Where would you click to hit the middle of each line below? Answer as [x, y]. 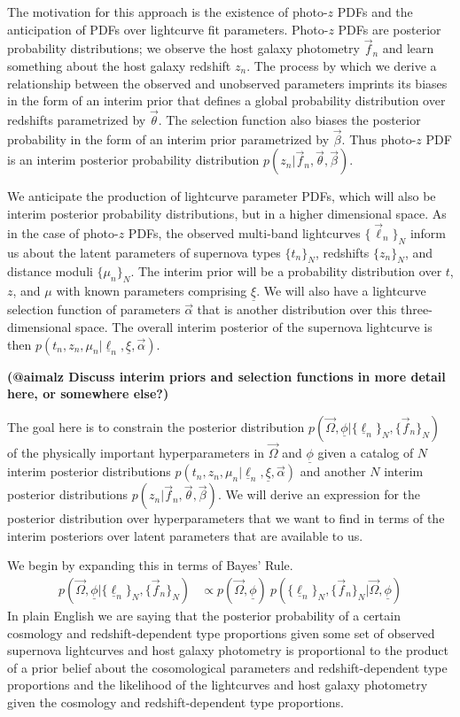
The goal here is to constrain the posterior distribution [156, 426]
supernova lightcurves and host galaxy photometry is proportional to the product [228, 650]
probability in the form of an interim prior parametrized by [168, 139]
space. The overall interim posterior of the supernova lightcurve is [254, 327]
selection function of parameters [94, 309]
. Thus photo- [379, 139]
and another [333, 471]
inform [428, 232]
